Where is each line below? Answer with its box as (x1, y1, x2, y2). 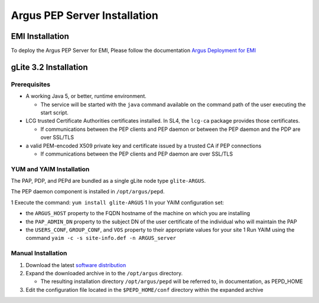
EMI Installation (11, 31, 69, 41)
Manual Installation (11, 249, 67, 258)
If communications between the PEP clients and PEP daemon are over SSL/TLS (40, 150, 233, 157)
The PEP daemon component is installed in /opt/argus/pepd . (11, 188, 165, 195)
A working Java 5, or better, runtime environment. (25, 93, 147, 100)
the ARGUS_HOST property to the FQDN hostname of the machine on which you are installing (25, 210, 250, 217)
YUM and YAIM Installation (11, 165, 90, 173)
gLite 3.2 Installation (11, 62, 88, 72)
